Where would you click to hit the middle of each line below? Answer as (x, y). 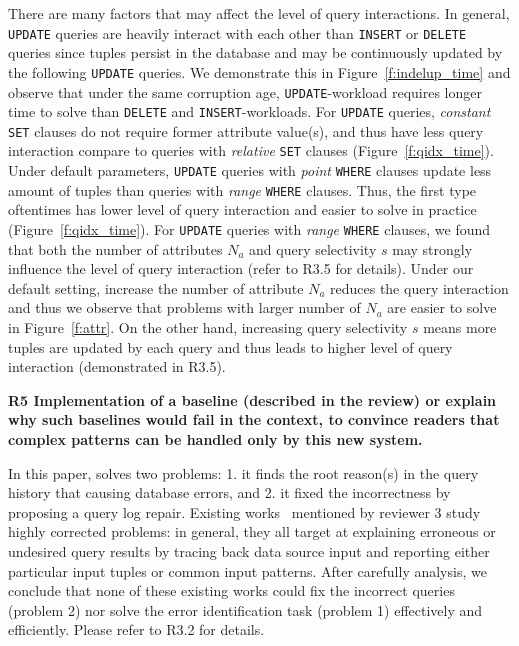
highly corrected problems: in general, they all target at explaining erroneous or (252, 531)
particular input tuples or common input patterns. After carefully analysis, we (247, 570)
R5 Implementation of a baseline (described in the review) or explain (252, 399)
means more (460, 327)
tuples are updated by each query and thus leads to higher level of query (230, 346)
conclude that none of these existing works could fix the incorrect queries (231, 590)
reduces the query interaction (419, 287)
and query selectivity (313, 248)
